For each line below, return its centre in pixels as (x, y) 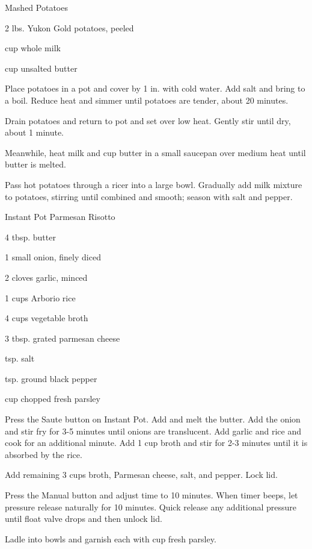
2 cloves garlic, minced (46, 277)
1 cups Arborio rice (40, 297)
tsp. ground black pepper (51, 378)
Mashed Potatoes (36, 7)
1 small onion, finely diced (53, 257)
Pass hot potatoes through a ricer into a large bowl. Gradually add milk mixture (154, 184)
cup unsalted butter (41, 68)
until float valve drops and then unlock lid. (84, 519)
